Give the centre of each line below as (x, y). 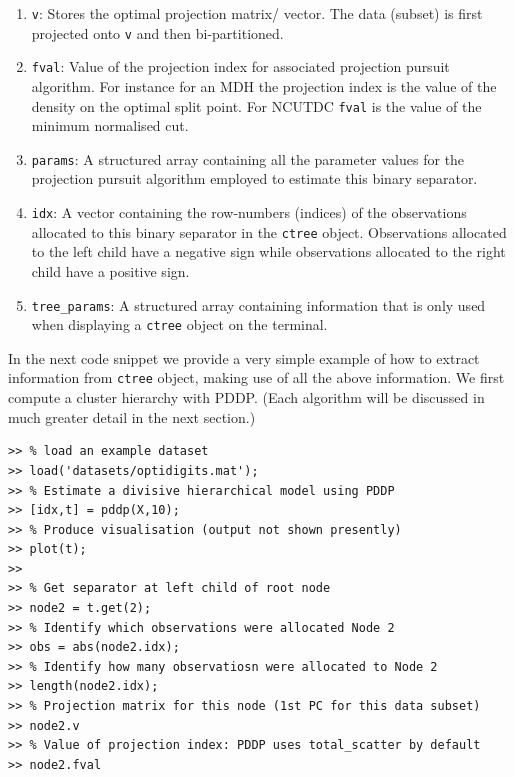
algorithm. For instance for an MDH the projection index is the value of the (264, 85)
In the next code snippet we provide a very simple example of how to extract (244, 357)
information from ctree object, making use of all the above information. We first (256, 377)
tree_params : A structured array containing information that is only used (258, 304)
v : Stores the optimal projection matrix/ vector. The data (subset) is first (257, 13)
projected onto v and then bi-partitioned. (157, 32)
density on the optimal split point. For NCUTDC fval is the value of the (256, 105)
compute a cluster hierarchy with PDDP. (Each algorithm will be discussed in (246, 397)
